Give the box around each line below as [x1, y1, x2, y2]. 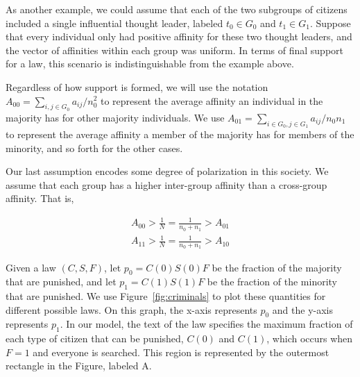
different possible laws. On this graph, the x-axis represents [6, 302, 257, 317]
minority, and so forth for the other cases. [6, 140, 183, 155]
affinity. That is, [6, 191, 74, 206]
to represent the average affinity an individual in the [101, 93, 323, 108]
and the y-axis [272, 302, 333, 317]
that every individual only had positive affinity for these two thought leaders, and [6, 29, 352, 44]
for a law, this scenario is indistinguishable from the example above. [6, 56, 294, 71]
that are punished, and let [6, 274, 117, 289]
